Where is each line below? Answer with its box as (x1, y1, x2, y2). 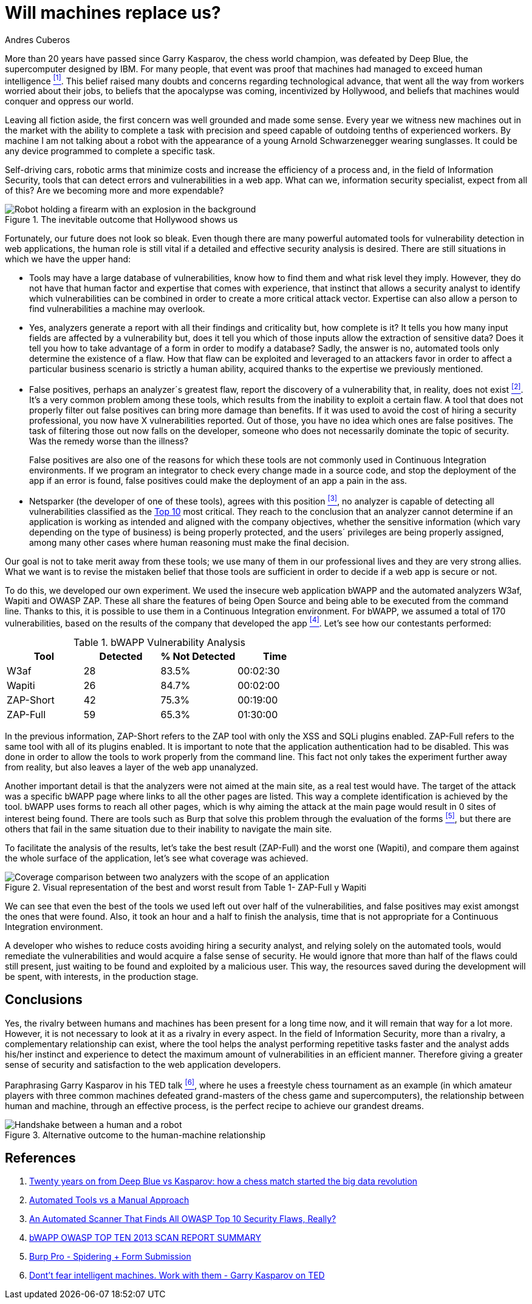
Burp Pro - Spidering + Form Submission (29, 1251, 191, 1262)
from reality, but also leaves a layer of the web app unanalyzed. (5, 762, 258, 773)
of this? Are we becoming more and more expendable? (5, 185, 224, 196)
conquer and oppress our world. (5, 96, 134, 107)
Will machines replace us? (5, 2, 221, 23)
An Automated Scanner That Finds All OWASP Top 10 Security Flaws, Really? (29, 1214, 336, 1224)
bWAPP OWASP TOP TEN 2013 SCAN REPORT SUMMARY (29, 1232, 262, 1243)
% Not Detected (160, 650, 236, 663)
